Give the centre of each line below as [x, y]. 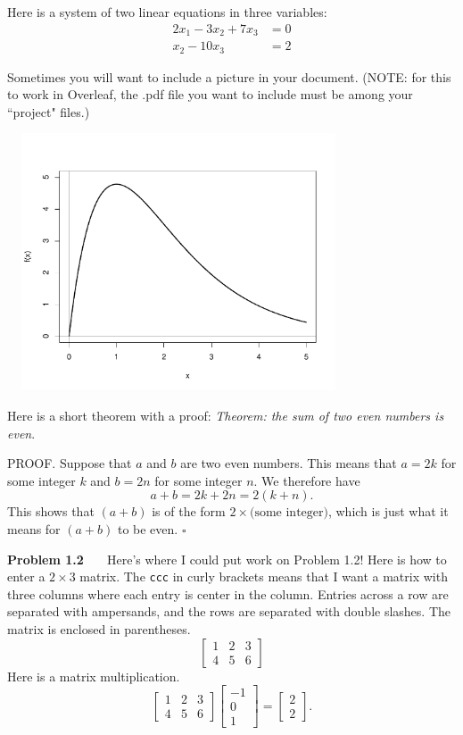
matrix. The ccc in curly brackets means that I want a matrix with [264, 576]
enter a [26, 576]
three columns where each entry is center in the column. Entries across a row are [228, 593]
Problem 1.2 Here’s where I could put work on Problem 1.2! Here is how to [227, 559]
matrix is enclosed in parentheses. [99, 628]
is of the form [189, 511]
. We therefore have [307, 480]
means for [34, 528]
